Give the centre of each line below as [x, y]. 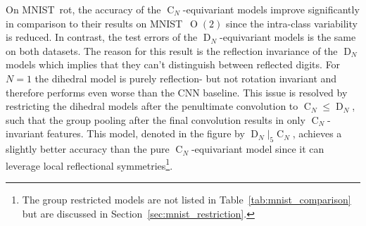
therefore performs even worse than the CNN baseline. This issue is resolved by [177, 92]
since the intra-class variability [291, 23]
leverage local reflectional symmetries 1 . [89, 164]
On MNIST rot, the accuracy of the [83, 9]
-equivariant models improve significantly [271, 9]
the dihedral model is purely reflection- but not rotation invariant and [186, 78]
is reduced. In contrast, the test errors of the [102, 37]
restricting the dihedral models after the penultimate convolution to [152, 106]
